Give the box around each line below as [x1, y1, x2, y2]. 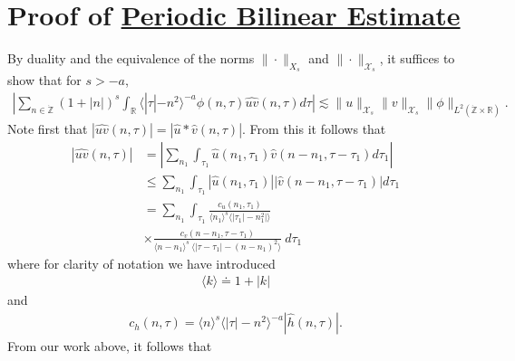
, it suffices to [379, 49, 455, 68]
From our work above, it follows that [7, 337, 212, 356]
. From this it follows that [242, 119, 386, 138]
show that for [7, 71, 82, 90]
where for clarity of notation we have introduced [7, 253, 276, 272]
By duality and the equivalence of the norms [7, 49, 255, 68]
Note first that [7, 119, 88, 138]
